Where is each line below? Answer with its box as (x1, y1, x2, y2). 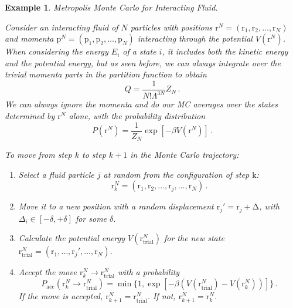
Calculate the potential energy (18, 232, 125, 244)
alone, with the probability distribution (69, 109, 206, 121)
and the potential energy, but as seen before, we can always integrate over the (5, 56, 281, 69)
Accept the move (18, 266, 77, 278)
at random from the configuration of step (103, 168, 250, 180)
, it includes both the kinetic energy (162, 45, 288, 57)
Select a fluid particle (18, 168, 94, 180)
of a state (122, 45, 156, 57)
